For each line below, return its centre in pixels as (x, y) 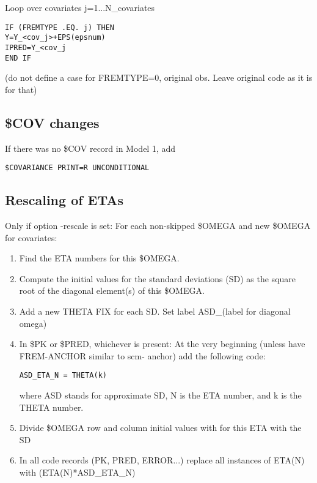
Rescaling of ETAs (64, 200)
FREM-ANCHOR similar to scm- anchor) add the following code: (142, 355)
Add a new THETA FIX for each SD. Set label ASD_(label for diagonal (155, 311)
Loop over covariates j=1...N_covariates (80, 7)
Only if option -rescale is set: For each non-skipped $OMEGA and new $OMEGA (158, 226)
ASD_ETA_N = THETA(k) (63, 376)
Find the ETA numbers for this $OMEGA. (99, 258)
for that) (21, 89)
